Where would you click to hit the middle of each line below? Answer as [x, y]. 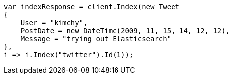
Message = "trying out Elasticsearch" [96, 39]
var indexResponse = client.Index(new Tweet [92, 7]
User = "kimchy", [54, 23]
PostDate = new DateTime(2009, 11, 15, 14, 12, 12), [125, 31]
